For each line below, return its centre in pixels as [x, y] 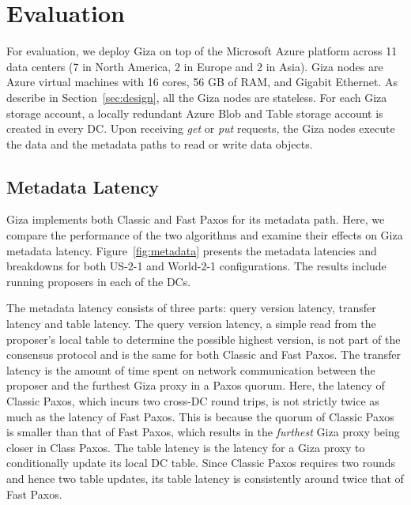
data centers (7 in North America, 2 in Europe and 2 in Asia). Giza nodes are [195, 66]
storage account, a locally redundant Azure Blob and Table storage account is [195, 113]
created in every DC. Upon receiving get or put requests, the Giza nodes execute [201, 128]
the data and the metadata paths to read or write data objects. [160, 143]
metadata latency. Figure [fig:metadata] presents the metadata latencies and [192, 250]
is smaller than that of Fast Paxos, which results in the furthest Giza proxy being [203, 432]
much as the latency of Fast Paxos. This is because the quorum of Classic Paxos [200, 416]
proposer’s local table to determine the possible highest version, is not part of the [204, 339]
